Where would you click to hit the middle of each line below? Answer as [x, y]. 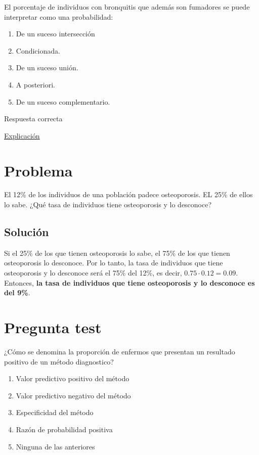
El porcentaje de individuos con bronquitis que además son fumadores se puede [127, 7]
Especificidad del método [55, 412]
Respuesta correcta [33, 119]
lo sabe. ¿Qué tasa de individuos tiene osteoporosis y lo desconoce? [108, 204]
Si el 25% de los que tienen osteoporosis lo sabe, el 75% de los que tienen [117, 253]
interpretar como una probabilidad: [59, 16]
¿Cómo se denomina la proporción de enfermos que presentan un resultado [120, 351]
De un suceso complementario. [63, 101]
